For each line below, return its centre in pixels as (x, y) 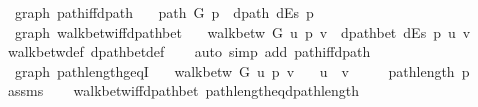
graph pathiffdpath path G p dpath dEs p (164, 12)
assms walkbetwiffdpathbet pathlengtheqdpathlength (183, 90)
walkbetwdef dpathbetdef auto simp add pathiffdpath (189, 51)
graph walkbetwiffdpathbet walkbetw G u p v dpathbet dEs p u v (242, 31)
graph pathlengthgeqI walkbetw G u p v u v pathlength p (242, 70)
